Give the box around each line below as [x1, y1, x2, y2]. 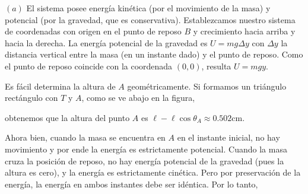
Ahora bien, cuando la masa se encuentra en [5, 131, 166, 144]
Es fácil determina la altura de [5, 79, 116, 92]
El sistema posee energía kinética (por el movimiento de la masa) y [26, 2, 271, 14]
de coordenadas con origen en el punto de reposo [5, 25, 182, 37]
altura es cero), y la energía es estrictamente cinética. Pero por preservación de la [5, 166, 301, 179]
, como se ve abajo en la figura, [81, 91, 195, 104]
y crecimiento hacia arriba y [193, 25, 296, 37]
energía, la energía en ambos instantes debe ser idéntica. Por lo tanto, [5, 177, 258, 190]
